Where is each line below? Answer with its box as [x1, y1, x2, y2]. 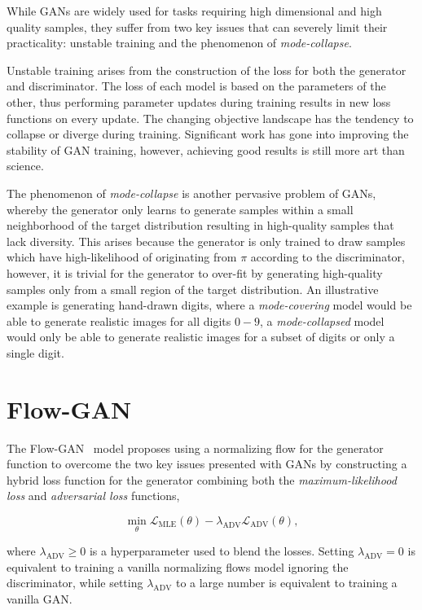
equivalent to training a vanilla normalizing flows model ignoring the [7, 558, 349, 575]
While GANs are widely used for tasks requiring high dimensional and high [7, 2, 382, 19]
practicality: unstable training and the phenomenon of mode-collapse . [7, 34, 352, 51]
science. [7, 157, 44, 174]
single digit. [7, 344, 64, 361]
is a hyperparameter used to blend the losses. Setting [89, 542, 354, 560]
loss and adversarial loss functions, [7, 487, 180, 504]
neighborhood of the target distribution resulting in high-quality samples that [7, 217, 394, 234]
